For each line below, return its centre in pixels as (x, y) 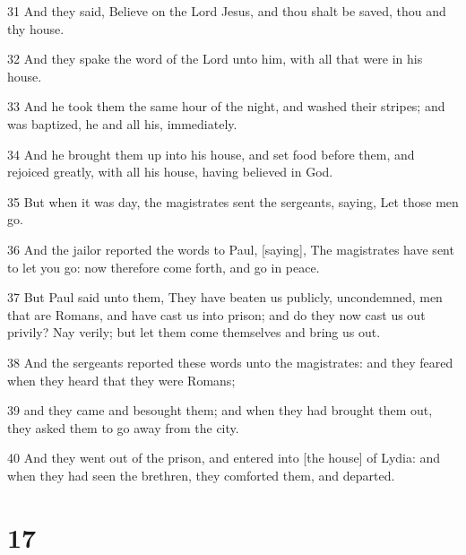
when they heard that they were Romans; (121, 380)
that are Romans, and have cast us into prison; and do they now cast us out (216, 314)
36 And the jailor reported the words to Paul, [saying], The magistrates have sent (231, 249)
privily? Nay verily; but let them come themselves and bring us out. (194, 332)
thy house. (36, 28)
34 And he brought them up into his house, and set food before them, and (211, 154)
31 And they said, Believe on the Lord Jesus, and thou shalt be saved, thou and (227, 11)
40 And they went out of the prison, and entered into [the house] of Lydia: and (224, 458)
